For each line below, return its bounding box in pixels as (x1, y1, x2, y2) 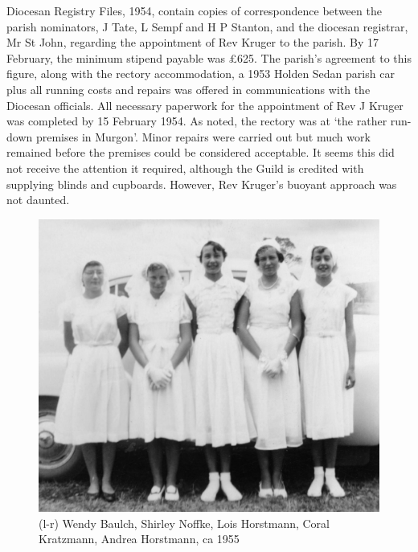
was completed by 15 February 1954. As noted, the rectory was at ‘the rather (6, 112, 387, 129)
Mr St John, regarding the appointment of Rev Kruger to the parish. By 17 (6, 34, 379, 51)
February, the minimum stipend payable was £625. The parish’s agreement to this (6, 49, 412, 66)
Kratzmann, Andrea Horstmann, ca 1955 (39, 530, 240, 547)
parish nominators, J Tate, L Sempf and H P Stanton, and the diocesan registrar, (6, 18, 408, 35)
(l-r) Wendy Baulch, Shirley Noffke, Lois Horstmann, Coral (39, 514, 330, 531)
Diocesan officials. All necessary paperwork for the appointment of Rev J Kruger (6, 96, 404, 113)
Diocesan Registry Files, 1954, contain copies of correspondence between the (6, 2, 382, 18)
